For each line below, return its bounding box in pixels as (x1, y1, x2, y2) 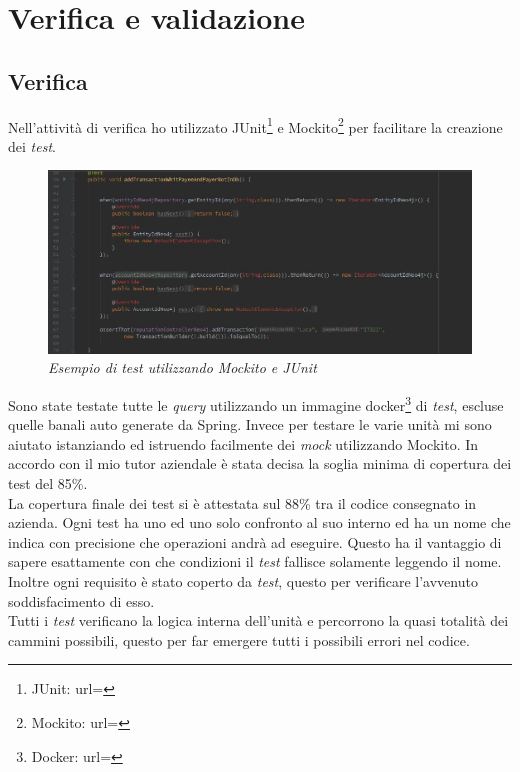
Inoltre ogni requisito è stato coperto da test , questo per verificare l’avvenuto (8, 571, 478, 592)
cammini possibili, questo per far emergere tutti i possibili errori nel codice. (8, 629, 470, 650)
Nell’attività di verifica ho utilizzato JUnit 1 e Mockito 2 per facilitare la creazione (8, 113, 503, 137)
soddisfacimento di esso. (8, 590, 155, 611)
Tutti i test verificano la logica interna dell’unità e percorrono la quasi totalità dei (8, 610, 509, 631)
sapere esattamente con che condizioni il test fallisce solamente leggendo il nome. (8, 551, 502, 572)
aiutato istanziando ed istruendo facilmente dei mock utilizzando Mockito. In (8, 433, 479, 454)
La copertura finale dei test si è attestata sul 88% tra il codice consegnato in (8, 492, 477, 513)
